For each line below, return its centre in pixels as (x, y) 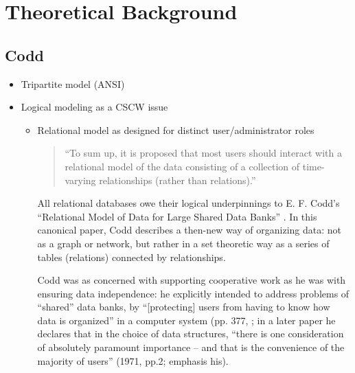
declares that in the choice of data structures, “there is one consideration (191, 334)
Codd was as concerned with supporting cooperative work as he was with (192, 280)
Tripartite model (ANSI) (73, 83)
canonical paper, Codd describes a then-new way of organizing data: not (190, 230)
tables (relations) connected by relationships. (131, 257)
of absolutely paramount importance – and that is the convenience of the (191, 347)
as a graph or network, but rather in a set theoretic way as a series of (183, 243)
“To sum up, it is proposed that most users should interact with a (203, 153)
